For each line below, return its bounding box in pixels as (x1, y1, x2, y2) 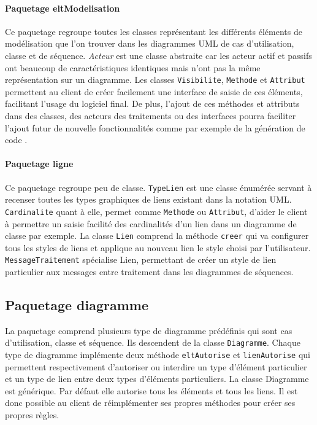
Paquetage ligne (5, 157, 74, 170)
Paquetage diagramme (5, 295, 149, 314)
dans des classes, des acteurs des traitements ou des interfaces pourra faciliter (5, 109, 296, 122)
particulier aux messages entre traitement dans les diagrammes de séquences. (5, 265, 294, 278)
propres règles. (5, 408, 59, 421)
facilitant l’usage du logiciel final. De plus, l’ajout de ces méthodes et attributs (5, 97, 300, 110)
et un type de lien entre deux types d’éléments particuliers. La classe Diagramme (5, 372, 309, 385)
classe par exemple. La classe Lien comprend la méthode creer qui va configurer (5, 229, 309, 242)
